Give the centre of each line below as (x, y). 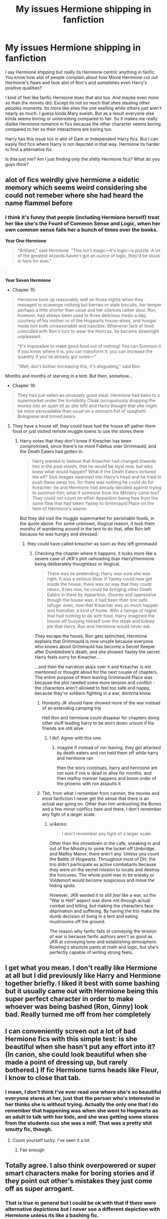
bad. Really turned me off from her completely (78, 1014)
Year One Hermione (26, 241)
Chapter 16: (24, 385)
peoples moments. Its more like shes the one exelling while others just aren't (83, 108)
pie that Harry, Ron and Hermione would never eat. (99, 626)
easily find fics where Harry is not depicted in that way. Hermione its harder (83, 144)
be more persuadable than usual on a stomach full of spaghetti (82, 411)
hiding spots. (63, 885)
